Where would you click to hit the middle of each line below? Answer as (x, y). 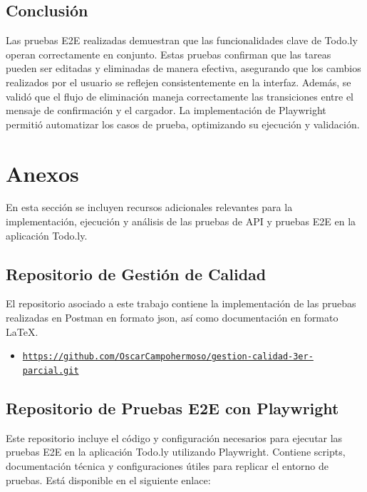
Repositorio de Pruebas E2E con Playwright (172, 408)
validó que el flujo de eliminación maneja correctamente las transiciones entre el (180, 96)
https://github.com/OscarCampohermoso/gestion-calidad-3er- (168, 357)
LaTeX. (22, 331)
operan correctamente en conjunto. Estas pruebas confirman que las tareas (169, 54)
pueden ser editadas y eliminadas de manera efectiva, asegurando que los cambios (183, 68)
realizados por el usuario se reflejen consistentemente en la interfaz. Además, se (179, 82)
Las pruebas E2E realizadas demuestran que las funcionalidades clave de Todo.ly (182, 40)
